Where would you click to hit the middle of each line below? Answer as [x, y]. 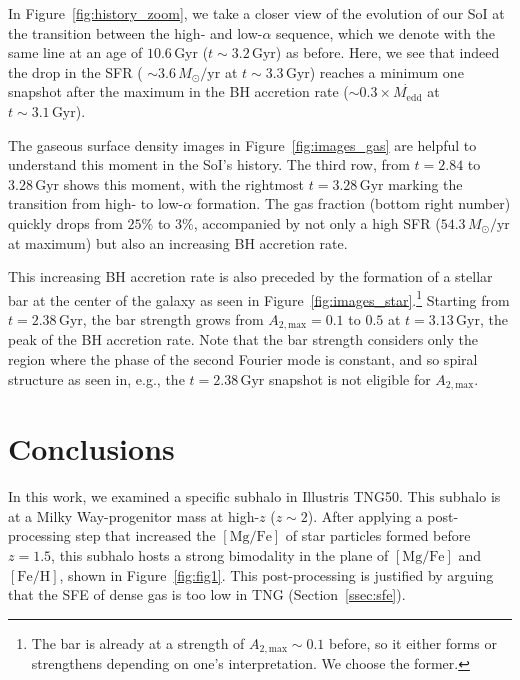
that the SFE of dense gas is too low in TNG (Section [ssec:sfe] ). [207, 594]
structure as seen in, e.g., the [96, 378]
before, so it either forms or [413, 642]
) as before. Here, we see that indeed [387, 52]
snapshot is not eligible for [350, 378]
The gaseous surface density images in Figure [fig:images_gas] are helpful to [242, 144]
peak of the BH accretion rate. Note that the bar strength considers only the [243, 339]
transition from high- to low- [96, 203]
